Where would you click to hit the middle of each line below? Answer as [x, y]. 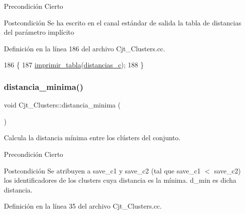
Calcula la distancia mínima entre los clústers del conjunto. [92, 138]
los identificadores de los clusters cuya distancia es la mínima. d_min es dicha [120, 180]
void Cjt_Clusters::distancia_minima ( [62, 105]
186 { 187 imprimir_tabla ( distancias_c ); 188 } [74, 65]
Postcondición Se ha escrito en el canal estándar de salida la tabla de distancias [123, 22]
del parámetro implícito [39, 32]
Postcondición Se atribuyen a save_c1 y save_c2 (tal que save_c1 [102, 170]
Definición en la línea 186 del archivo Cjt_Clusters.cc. [85, 48]
